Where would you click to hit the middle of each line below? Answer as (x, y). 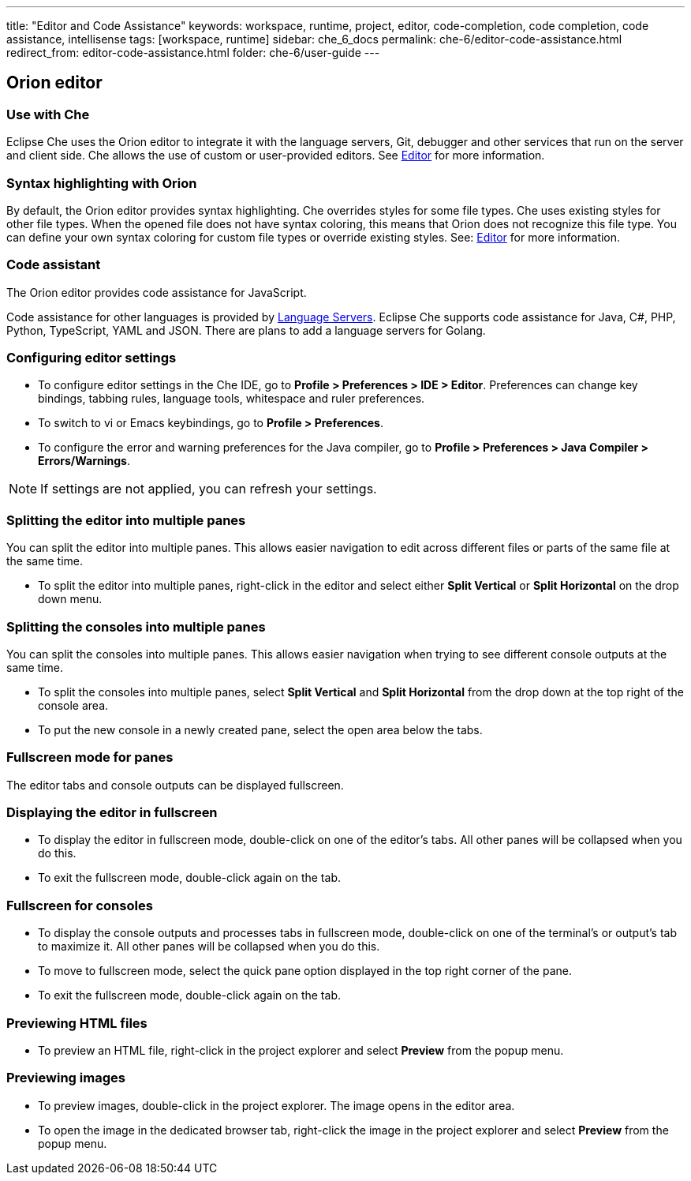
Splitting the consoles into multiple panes (136, 626)
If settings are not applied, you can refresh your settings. (209, 489)
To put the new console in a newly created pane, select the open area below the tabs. (260, 729)
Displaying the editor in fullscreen (112, 813)
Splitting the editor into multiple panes (126, 520)
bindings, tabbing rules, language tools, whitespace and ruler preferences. (232, 399)
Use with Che (48, 114)
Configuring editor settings (92, 358)
